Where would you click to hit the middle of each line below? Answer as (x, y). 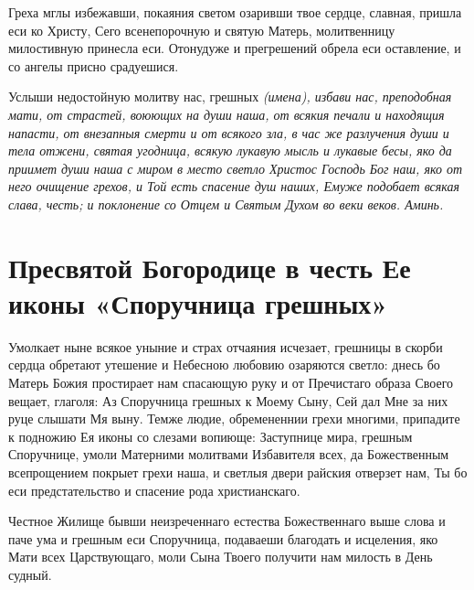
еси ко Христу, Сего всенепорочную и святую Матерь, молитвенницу (202, 30)
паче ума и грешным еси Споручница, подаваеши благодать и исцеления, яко (223, 538)
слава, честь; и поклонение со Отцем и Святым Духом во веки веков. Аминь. (226, 204)
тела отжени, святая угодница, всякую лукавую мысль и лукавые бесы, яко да (230, 150)
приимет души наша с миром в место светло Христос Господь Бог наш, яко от (236, 168)
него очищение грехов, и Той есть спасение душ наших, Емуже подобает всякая (234, 186)
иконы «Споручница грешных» (198, 302)
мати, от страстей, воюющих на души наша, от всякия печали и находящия (226, 114)
